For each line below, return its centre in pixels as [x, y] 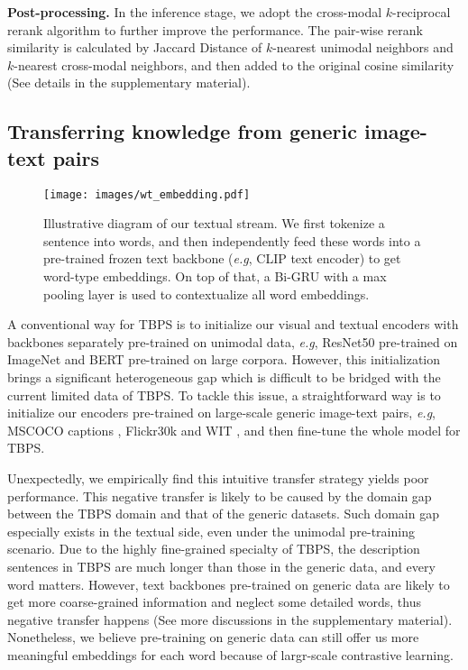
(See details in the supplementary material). [129, 83]
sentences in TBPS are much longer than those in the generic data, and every [221, 566]
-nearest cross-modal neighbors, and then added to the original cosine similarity [234, 64]
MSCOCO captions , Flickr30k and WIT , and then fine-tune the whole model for [234, 430]
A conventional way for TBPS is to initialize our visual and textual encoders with [233, 324]
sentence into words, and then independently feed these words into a [232, 240]
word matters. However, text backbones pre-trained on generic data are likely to [229, 584]
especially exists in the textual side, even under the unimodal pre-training [211, 531]
